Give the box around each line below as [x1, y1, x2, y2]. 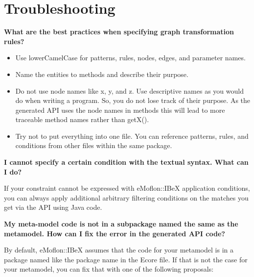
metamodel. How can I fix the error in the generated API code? [4, 228, 225, 238]
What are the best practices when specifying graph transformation [4, 26, 234, 37]
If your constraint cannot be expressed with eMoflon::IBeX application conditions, [4, 183, 250, 193]
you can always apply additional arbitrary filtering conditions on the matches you [4, 192, 249, 202]
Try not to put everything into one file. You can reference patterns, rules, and [15, 130, 249, 141]
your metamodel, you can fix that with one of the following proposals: [4, 264, 214, 274]
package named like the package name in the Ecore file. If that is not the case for [4, 254, 248, 264]
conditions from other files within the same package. [15, 140, 172, 151]
